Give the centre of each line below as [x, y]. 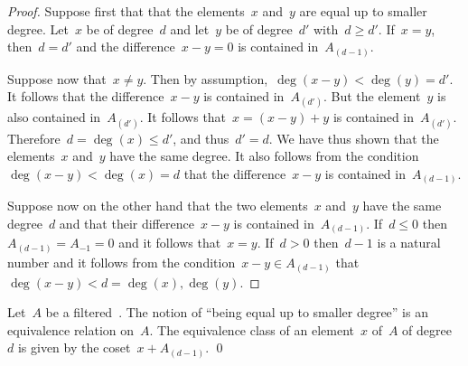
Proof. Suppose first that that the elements [126, 11]
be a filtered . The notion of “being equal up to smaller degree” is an [237, 312]
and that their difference [126, 223]
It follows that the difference [86, 96]
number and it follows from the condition [122, 262]
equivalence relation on [71, 329]
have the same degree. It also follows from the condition [264, 156]
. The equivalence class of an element [252, 329]
